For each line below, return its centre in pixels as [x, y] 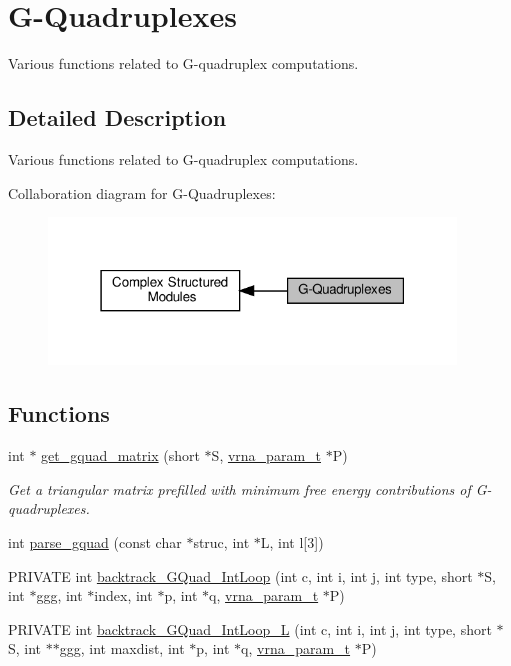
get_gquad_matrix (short [120, 455]
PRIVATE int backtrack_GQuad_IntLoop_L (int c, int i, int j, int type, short [250, 628]
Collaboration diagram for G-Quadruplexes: [142, 192]
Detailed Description [117, 117]
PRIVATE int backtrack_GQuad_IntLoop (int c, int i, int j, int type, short [240, 575]
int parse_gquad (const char [95, 542]
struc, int [221, 542]
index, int [123, 595]
